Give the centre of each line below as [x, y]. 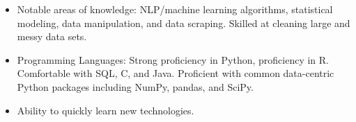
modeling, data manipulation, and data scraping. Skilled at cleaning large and [184, 23]
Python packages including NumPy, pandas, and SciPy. [135, 86]
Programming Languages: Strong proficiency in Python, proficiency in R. [173, 59]
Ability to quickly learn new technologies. [106, 110]
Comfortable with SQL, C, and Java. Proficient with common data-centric [176, 73]
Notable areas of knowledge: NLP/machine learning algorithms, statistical [175, 9]
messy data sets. [52, 36]
